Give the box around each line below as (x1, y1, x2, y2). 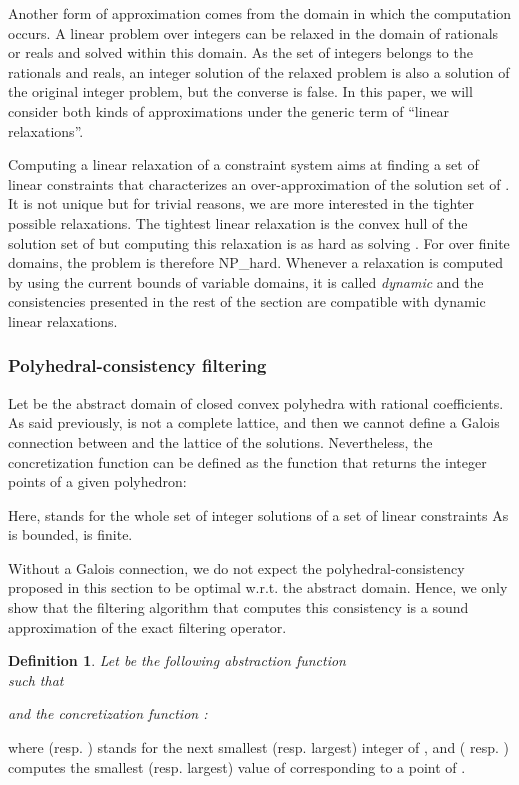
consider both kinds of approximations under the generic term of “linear (8, 100, 450, 121)
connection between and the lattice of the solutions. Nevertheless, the (8, 431, 433, 452)
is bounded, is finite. (8, 524, 133, 545)
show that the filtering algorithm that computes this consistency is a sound (8, 597, 469, 618)
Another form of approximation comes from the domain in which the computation (8, 3, 512, 23)
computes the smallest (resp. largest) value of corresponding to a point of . (8, 756, 466, 777)
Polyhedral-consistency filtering (8, 353, 267, 378)
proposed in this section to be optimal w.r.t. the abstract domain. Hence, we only (8, 577, 508, 598)
